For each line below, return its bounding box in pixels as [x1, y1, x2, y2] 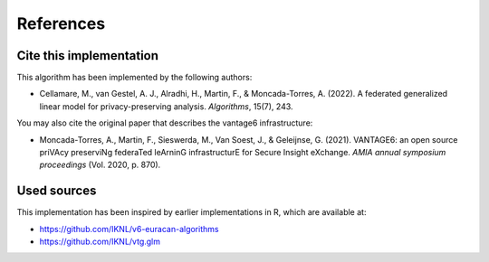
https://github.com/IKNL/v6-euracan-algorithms [39, 223, 219, 234]
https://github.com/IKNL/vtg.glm [39, 236, 160, 248]
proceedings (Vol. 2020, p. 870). [39, 159, 161, 171]
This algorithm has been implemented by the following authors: [16, 72, 253, 83]
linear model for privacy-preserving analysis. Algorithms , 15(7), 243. [39, 100, 293, 112]
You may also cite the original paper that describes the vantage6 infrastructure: [16, 117, 313, 128]
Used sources [16, 183, 97, 199]
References [16, 14, 106, 33]
